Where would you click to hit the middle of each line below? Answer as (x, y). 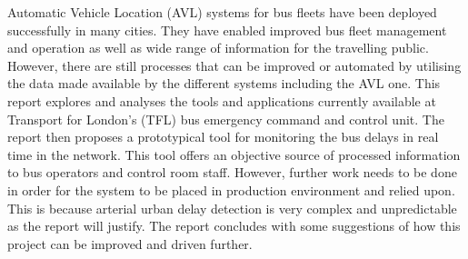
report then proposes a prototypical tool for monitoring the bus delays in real (223, 137)
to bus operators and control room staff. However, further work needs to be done (232, 172)
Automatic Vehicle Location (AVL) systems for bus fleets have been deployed (222, 12)
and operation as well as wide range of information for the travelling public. (218, 48)
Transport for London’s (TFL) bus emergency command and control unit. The (226, 119)
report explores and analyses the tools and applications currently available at (222, 100)
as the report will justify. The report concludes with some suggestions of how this (234, 226)
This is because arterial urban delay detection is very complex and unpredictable (232, 208)
